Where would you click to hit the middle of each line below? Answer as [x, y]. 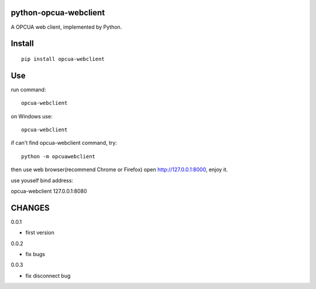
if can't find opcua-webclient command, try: [64, 143]
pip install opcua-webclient [63, 59]
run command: [28, 89]
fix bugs [35, 254]
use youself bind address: [42, 180]
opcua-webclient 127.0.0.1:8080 [49, 191]
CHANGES [30, 208]
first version [40, 233]
